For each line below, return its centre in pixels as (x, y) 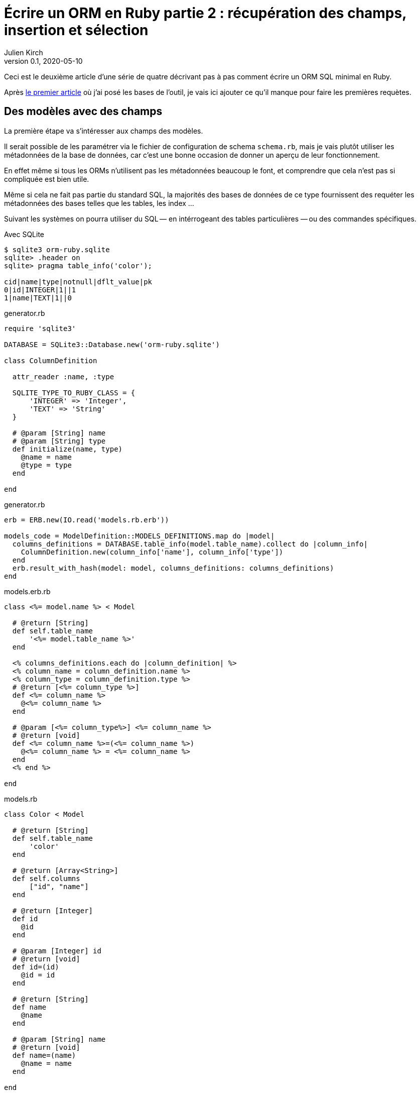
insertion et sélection (76, 30)
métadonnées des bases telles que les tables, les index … (99, 203)
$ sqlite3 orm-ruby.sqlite (57, 249)
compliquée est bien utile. (47, 179)
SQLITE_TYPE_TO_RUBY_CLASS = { (74, 393)
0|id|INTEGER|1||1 (40, 290)
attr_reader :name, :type (63, 376)
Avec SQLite (24, 234)
